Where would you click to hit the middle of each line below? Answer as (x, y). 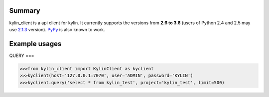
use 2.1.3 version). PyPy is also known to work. (57, 29)
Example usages (35, 44)
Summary (25, 11)
